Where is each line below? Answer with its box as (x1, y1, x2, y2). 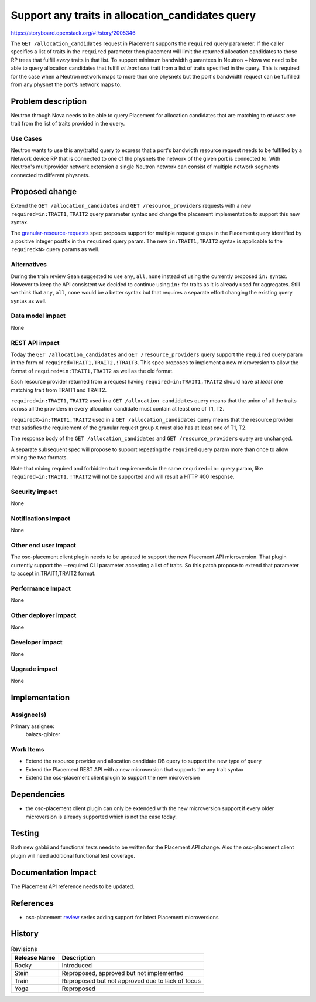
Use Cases (11, 134, 42, 143)
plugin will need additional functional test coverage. (11, 852, 136, 859)
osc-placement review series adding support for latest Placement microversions (25, 913, 219, 920)
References (11, 898, 54, 908)
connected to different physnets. (11, 171, 90, 178)
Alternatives (11, 260, 47, 269)
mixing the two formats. (11, 454, 68, 461)
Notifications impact (11, 514, 70, 522)
